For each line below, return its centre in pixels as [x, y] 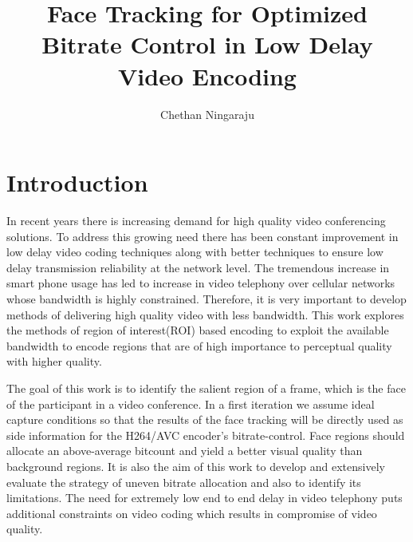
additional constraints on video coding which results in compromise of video [192, 513]
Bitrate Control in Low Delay [207, 44]
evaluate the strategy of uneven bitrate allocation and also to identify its [184, 482]
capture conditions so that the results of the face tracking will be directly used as [205, 419]
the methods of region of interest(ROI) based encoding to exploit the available [198, 330]
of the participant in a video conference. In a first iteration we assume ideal [191, 404]
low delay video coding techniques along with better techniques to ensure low [195, 252]
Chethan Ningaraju [207, 114]
